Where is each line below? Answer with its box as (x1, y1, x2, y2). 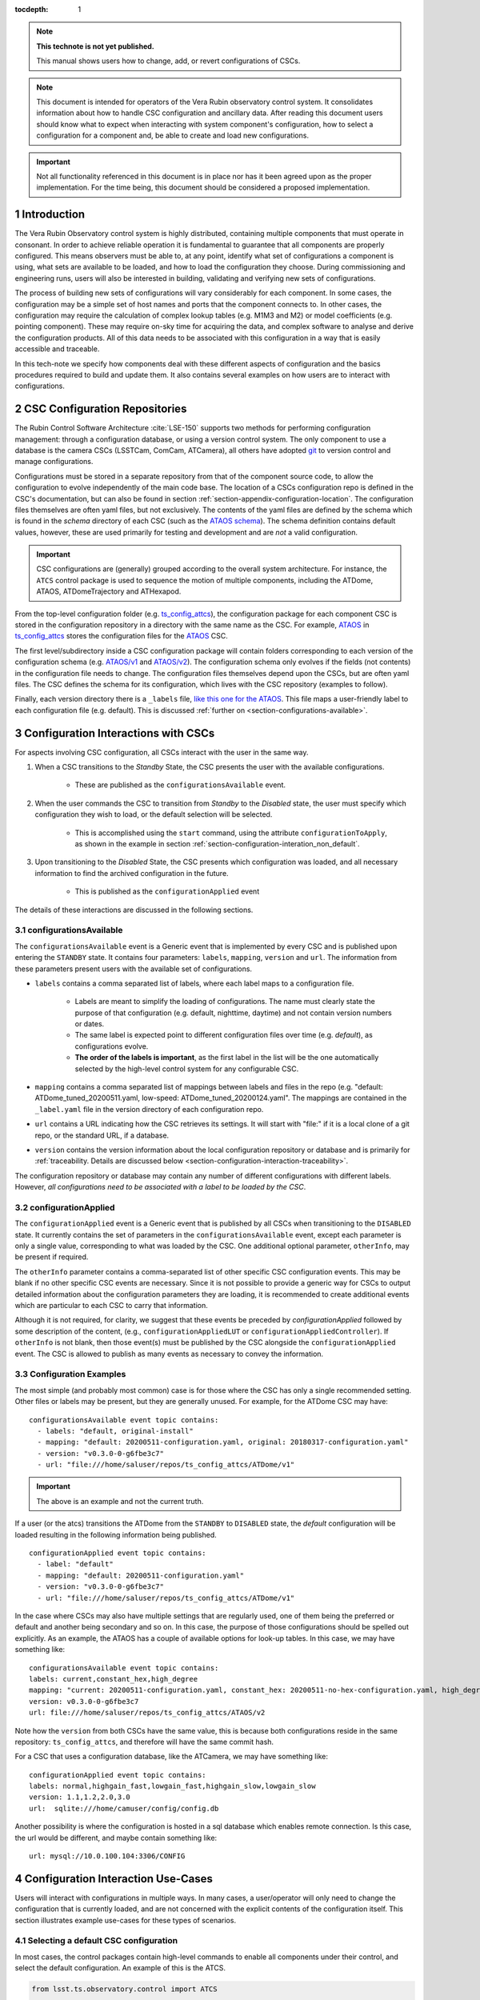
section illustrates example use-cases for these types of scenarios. (14, 1915, 236, 1925)
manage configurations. (14, 457, 94, 466)
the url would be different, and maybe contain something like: (14, 1833, 218, 1842)
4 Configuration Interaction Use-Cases (14, 1872, 214, 1886)
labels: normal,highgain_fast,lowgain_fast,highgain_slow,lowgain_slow (29, 1782, 316, 1791)
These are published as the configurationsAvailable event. (74, 780, 286, 790)
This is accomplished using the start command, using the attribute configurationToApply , (74, 828, 388, 838)
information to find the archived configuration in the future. (34, 868, 229, 878)
